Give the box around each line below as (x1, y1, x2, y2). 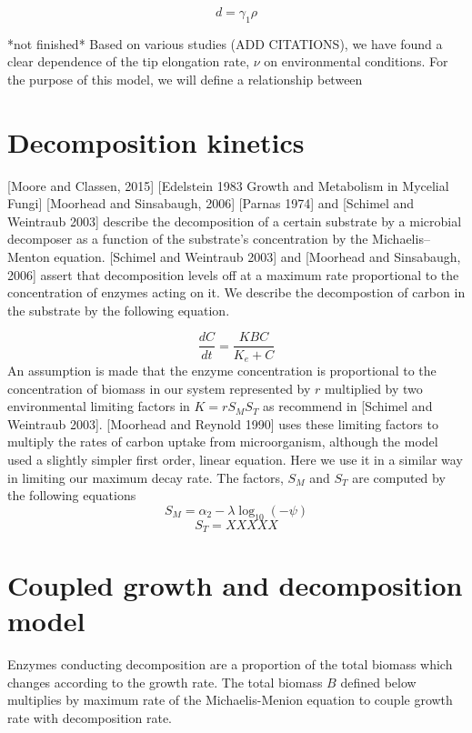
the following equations (7, 486, 136, 505)
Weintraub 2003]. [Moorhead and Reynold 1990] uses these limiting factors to (7, 414, 438, 433)
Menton (7, 247, 50, 266)
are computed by (352, 467, 446, 487)
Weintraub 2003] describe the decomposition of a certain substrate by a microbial (7, 211, 462, 230)
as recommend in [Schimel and (263, 397, 433, 416)
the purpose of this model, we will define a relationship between (7, 69, 363, 88)
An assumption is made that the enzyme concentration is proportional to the (7, 360, 437, 379)
